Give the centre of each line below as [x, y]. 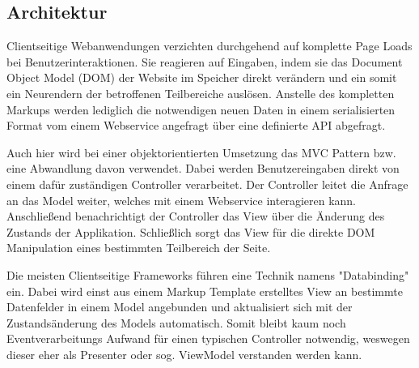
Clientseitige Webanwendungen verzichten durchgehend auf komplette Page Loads [209, 46]
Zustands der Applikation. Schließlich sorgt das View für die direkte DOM [191, 231]
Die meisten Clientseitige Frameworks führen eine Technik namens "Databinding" [208, 274]
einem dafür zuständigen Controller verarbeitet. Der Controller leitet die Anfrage [207, 184]
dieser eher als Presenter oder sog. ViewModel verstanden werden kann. [184, 354]
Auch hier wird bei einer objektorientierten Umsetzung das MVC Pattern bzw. [201, 152]
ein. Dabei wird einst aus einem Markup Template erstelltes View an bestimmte [205, 291]
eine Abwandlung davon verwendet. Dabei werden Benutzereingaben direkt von [203, 168]
